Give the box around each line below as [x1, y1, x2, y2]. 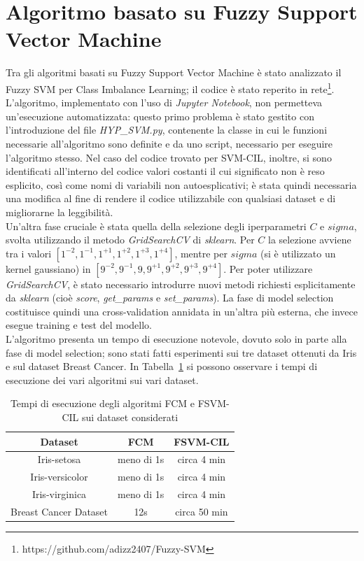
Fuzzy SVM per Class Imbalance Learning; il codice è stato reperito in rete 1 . [6, 79, 335, 96]
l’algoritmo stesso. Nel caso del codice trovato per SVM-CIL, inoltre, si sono [6, 150, 332, 164]
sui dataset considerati [81, 410, 178, 425]
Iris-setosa [37, 452, 81, 467]
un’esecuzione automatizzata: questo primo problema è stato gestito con [6, 108, 314, 123]
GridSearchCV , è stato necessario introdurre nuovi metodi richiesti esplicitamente [6, 276, 356, 291]
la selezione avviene [268, 232, 351, 247]
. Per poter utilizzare [223, 261, 313, 276]
